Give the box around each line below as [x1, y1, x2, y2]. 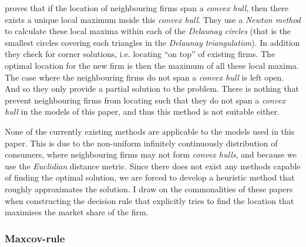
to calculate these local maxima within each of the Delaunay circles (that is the [5, 25, 291, 37]
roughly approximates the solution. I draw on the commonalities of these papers [5, 182, 293, 195]
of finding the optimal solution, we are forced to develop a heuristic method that [5, 171, 295, 183]
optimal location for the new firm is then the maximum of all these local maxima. [5, 59, 299, 71]
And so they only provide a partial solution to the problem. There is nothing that [5, 82, 299, 95]
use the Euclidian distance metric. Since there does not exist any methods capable [5, 159, 301, 172]
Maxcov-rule [5, 231, 65, 245]
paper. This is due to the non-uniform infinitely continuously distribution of [5, 136, 278, 149]
